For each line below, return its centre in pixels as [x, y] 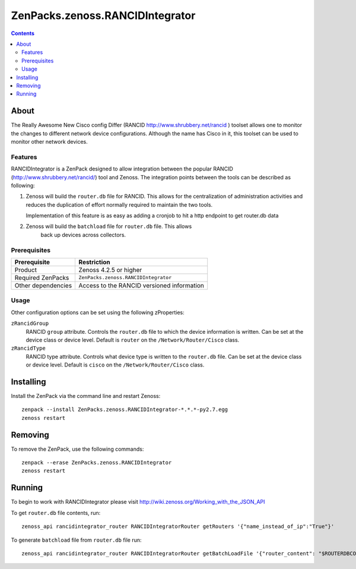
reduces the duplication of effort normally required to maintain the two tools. [119, 204]
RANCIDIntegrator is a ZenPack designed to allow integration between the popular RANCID [122, 169]
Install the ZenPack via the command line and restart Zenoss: [86, 396]
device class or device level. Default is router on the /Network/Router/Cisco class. [133, 340]
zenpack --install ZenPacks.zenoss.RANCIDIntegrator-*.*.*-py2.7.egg [125, 410]
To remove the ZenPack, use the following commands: [77, 449]
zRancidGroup [30, 323]
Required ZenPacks [42, 277]
